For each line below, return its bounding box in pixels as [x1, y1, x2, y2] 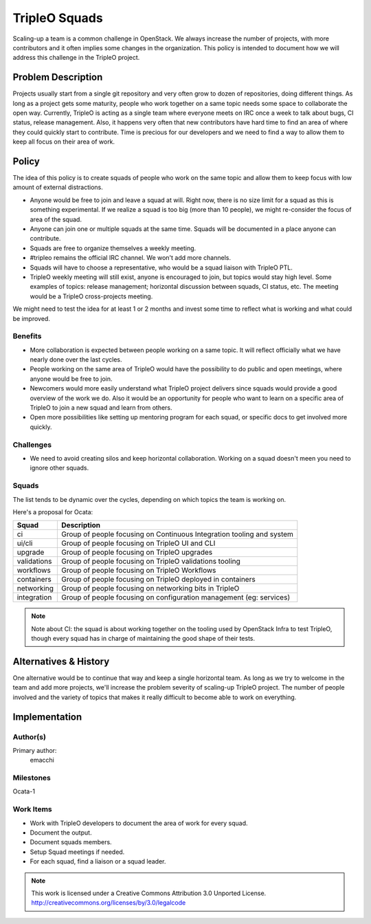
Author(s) [12, 732, 46, 742]
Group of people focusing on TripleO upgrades [61, 547, 213, 557]
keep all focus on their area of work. [12, 137, 115, 146]
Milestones [12, 773, 51, 783]
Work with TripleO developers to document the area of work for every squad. [30, 819, 248, 827]
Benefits [12, 331, 42, 341]
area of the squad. [30, 215, 82, 223]
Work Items [12, 804, 52, 814]
